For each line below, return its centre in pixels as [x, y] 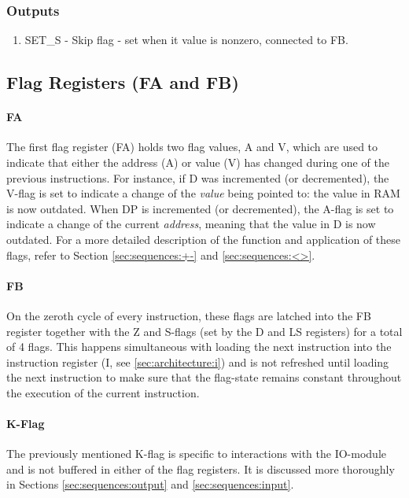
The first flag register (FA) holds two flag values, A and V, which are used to [192, 147]
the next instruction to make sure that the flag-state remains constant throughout [204, 377]
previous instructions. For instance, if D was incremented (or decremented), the [198, 177]
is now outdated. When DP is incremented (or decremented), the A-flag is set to [200, 208]
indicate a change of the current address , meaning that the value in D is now [191, 224]
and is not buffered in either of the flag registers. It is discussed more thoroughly [201, 468]
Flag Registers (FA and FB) [123, 82]
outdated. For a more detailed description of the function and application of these [204, 239]
